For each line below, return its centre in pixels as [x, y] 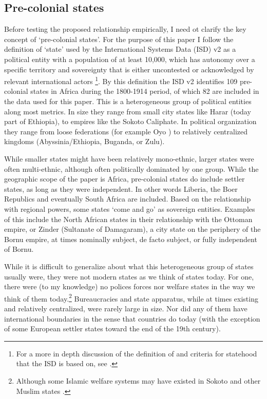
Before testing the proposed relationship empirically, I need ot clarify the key [125, 29]
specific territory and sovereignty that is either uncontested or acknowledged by [129, 69]
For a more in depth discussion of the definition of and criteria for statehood [137, 353]
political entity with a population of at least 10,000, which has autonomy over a [130, 59]
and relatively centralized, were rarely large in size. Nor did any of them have [126, 308]
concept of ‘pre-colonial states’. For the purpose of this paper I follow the [119, 39]
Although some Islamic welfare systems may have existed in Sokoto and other [138, 380]
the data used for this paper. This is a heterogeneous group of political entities [128, 101]
